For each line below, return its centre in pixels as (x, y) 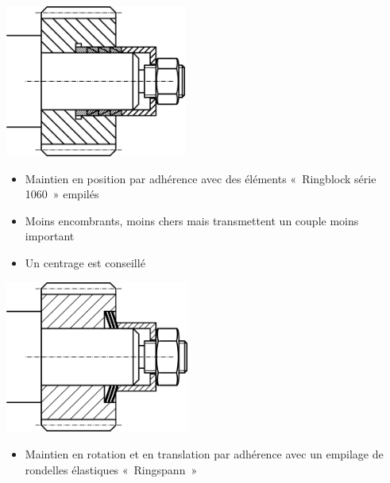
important (50, 236)
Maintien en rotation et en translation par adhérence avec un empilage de (204, 454)
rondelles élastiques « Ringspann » (111, 469)
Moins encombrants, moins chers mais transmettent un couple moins (192, 220)
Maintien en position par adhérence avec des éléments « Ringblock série (201, 178)
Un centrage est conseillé (85, 262)
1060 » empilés (62, 194)
